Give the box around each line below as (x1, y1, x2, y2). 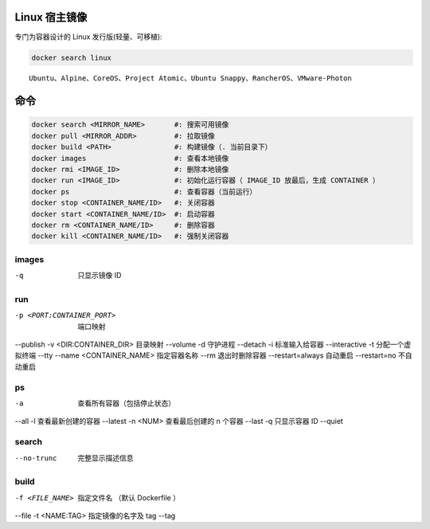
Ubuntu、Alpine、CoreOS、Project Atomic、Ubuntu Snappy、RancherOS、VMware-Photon (29, 74, 352, 83)
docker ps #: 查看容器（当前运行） (31, 187, 257, 196)
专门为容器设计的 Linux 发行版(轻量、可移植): (14, 32, 162, 41)
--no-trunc (14, 453, 57, 462)
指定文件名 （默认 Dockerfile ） (77, 492, 181, 502)
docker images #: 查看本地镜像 (31, 154, 229, 163)
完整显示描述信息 (77, 453, 134, 462)
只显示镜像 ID (77, 271, 122, 280)
